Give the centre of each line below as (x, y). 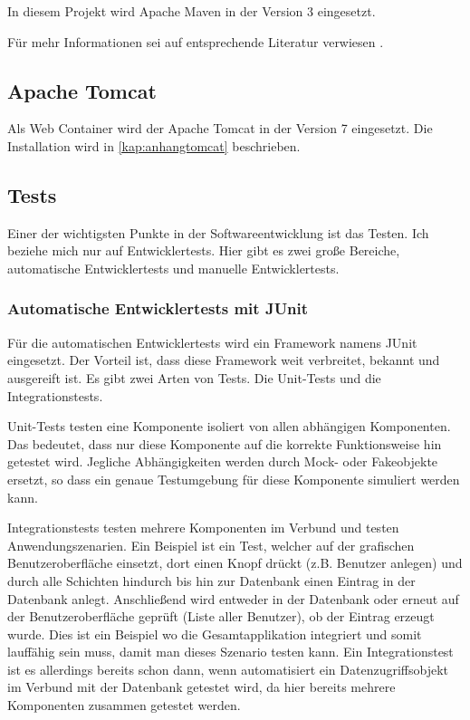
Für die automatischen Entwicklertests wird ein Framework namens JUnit (212, 342)
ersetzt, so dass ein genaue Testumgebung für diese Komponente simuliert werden (234, 479)
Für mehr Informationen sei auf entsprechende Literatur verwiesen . (196, 41)
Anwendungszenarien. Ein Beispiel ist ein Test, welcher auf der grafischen (211, 545)
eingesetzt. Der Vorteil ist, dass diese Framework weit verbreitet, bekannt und (224, 360)
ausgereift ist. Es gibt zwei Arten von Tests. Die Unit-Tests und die (194, 377)
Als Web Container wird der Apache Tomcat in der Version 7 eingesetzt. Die (220, 128)
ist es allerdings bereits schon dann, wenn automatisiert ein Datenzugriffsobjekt (228, 669)
